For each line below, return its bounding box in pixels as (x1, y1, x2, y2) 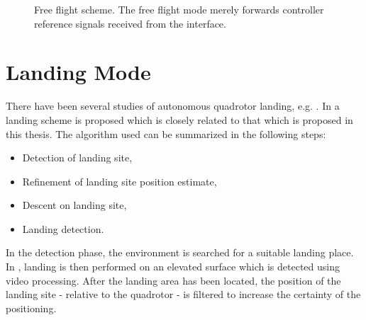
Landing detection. (22, 221, 104, 236)
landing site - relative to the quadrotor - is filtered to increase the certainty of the (6, 287, 361, 302)
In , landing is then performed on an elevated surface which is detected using (6, 259, 340, 274)
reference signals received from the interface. (34, 16, 226, 30)
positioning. (6, 300, 57, 315)
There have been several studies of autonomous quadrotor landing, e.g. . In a (6, 98, 340, 113)
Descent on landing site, (22, 198, 127, 212)
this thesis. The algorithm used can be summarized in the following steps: (6, 126, 326, 141)
